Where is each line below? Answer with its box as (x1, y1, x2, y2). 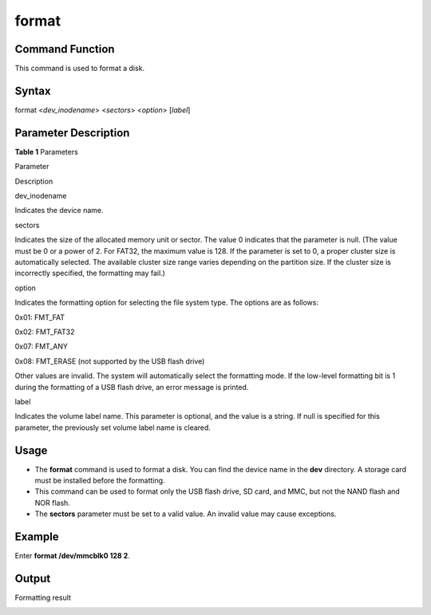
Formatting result (14, 593, 72, 602)
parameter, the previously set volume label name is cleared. (14, 423, 212, 432)
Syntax (14, 84, 51, 97)
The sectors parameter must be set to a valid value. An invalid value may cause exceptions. (34, 509, 337, 518)
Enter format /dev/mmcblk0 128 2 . (14, 551, 131, 561)
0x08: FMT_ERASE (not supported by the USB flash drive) (14, 356, 205, 366)
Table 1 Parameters (14, 147, 79, 156)
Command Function (14, 42, 115, 56)
